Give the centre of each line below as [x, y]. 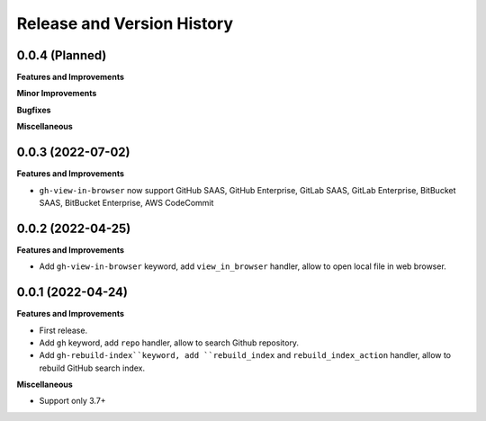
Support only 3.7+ [73, 401]
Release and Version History [125, 23]
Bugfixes [34, 110]
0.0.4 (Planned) [62, 55]
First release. [63, 330]
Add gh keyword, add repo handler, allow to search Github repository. [169, 343]
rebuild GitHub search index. [92, 368]
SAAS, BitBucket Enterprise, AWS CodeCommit [126, 202]
